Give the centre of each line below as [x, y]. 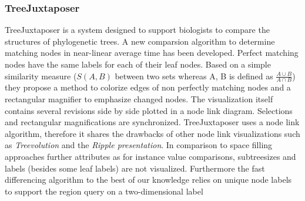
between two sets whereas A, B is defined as [194, 76]
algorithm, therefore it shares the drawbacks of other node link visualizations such [152, 133]
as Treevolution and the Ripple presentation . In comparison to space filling [139, 145]
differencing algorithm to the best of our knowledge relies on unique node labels [148, 180]
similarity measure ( [41, 76]
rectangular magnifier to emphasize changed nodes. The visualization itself [139, 99]
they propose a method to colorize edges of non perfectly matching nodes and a [148, 87]
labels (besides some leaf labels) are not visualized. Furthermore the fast [135, 168]
